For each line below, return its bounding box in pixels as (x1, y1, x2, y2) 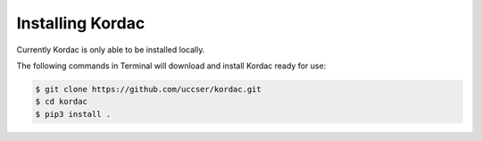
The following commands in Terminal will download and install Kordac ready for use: (16, 60, 327, 71)
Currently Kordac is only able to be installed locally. (16, 44, 205, 55)
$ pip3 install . (35, 109, 112, 119)
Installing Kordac (16, 13, 145, 33)
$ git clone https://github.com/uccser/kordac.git (35, 84, 262, 94)
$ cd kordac (35, 97, 88, 106)
